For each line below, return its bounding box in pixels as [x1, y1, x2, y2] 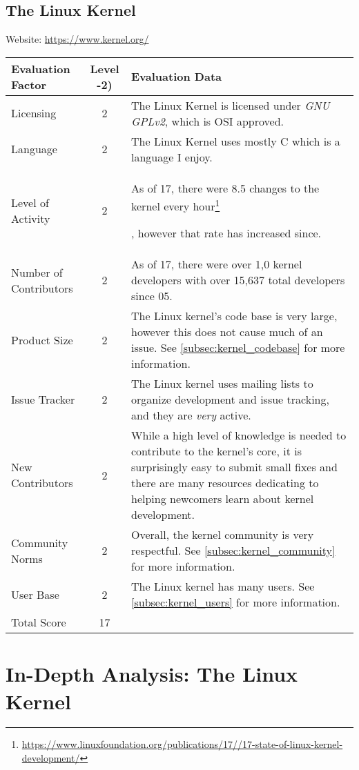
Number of [11, 264, 63, 280]
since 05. [131, 288, 173, 304]
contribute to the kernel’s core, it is [131, 443, 302, 460]
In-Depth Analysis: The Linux [6, 660, 298, 688]
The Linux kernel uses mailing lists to [131, 375, 313, 392]
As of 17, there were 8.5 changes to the [131, 179, 320, 196]
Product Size [11, 331, 73, 348]
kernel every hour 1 [131, 195, 220, 215]
